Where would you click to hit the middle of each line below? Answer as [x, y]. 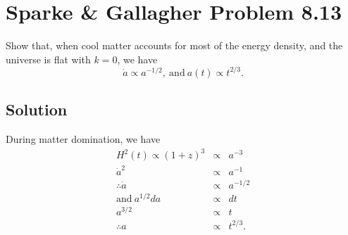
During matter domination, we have [83, 139]
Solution [37, 109]
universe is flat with [48, 59]
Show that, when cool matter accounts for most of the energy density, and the [174, 45]
